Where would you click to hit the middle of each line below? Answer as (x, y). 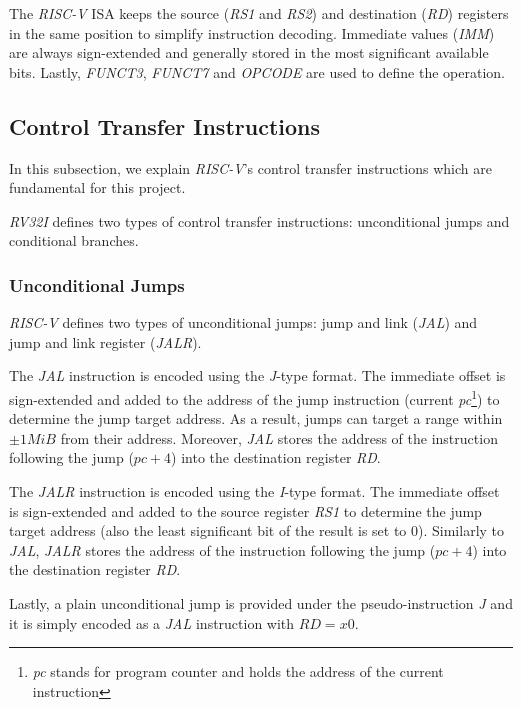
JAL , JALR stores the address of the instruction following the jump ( (222, 549)
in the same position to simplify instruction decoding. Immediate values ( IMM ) (252, 32)
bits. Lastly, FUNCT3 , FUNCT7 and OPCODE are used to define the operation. (257, 71)
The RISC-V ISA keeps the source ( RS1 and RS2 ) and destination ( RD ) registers (259, 13)
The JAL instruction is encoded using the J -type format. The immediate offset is (257, 375)
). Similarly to (461, 530)
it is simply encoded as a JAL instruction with (152, 622)
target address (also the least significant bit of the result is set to (208, 530)
